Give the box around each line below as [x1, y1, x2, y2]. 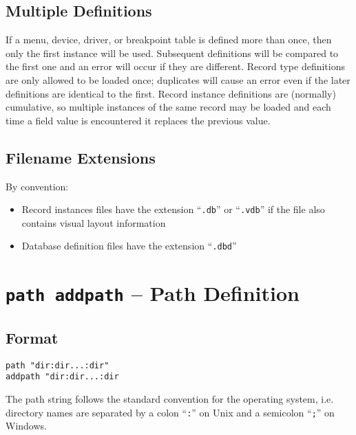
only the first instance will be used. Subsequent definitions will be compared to [6, 45, 339, 60]
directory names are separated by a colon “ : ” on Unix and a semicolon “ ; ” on [6, 405, 335, 419]
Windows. [6, 419, 47, 433]
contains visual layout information [21, 215, 166, 230]
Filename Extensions [6, 146, 156, 168]
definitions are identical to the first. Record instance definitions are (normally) [6, 86, 336, 100]
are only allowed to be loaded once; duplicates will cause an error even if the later [6, 72, 350, 87]
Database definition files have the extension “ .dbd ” [21, 238, 237, 253]
